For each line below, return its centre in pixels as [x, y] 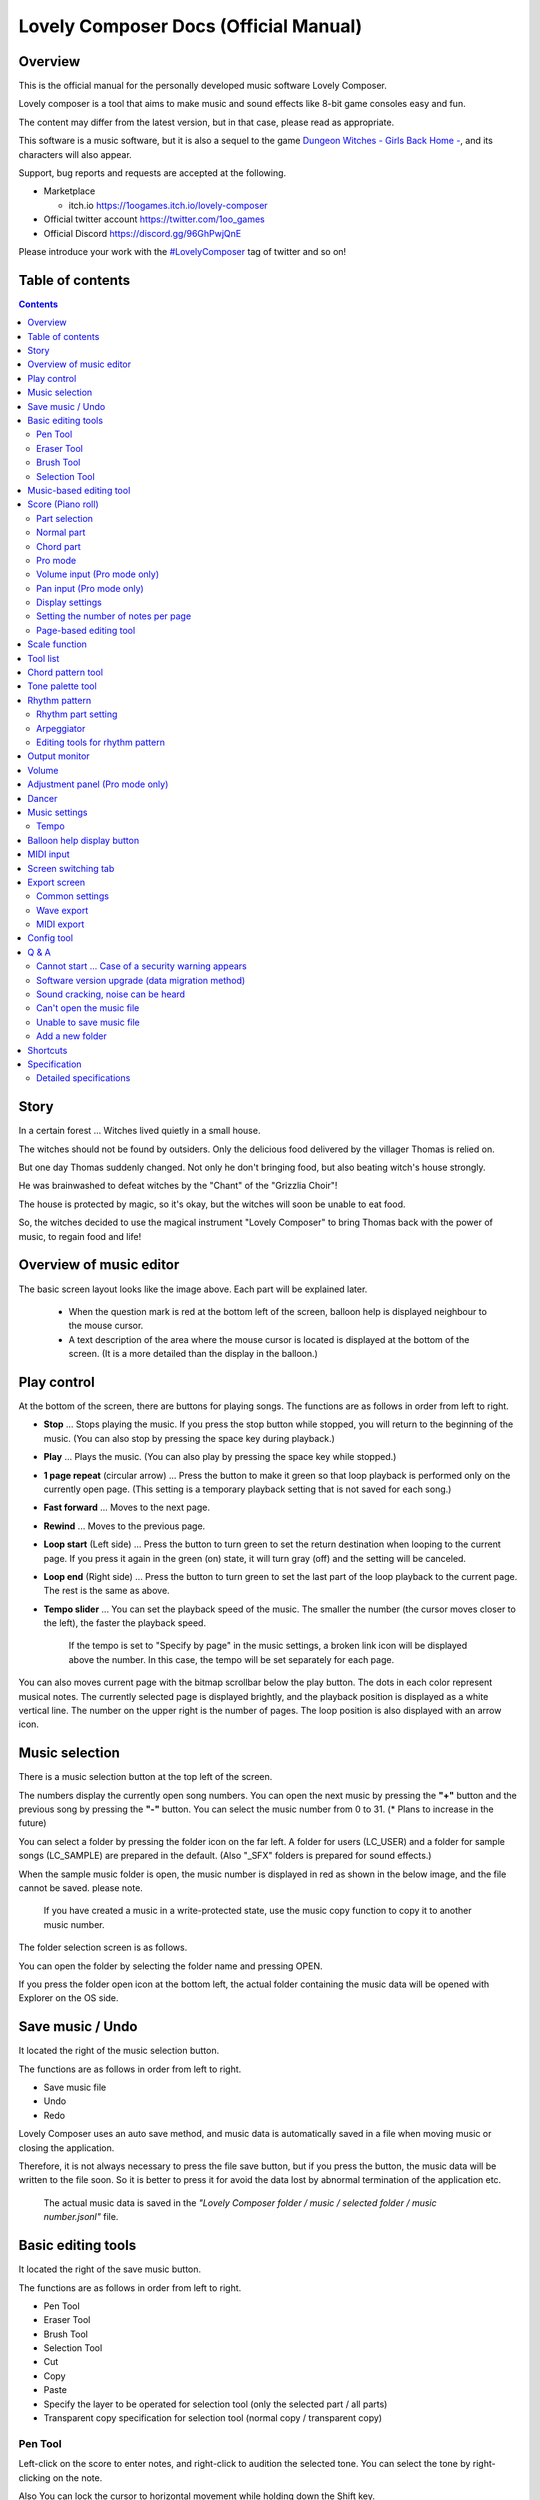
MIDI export [60, 924]
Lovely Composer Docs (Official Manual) [190, 26]
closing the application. [66, 2147]
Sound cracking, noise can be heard [110, 994]
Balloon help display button [83, 840]
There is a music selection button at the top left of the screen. [145, 1777]
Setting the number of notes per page [114, 616]
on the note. [77, 2477]
